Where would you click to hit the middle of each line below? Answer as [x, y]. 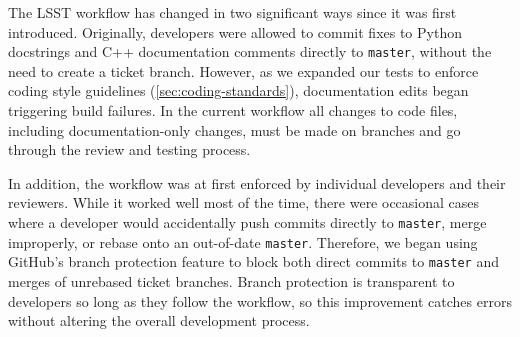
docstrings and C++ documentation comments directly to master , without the [250, 51]
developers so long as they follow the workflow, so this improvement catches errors [260, 300]
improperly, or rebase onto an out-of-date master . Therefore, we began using [243, 241]
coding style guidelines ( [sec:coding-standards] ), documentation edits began [238, 90]
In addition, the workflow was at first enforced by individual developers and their [257, 182]
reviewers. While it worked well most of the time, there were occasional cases [244, 202]
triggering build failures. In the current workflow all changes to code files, [233, 110]
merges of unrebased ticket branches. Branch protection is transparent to [231, 280]
